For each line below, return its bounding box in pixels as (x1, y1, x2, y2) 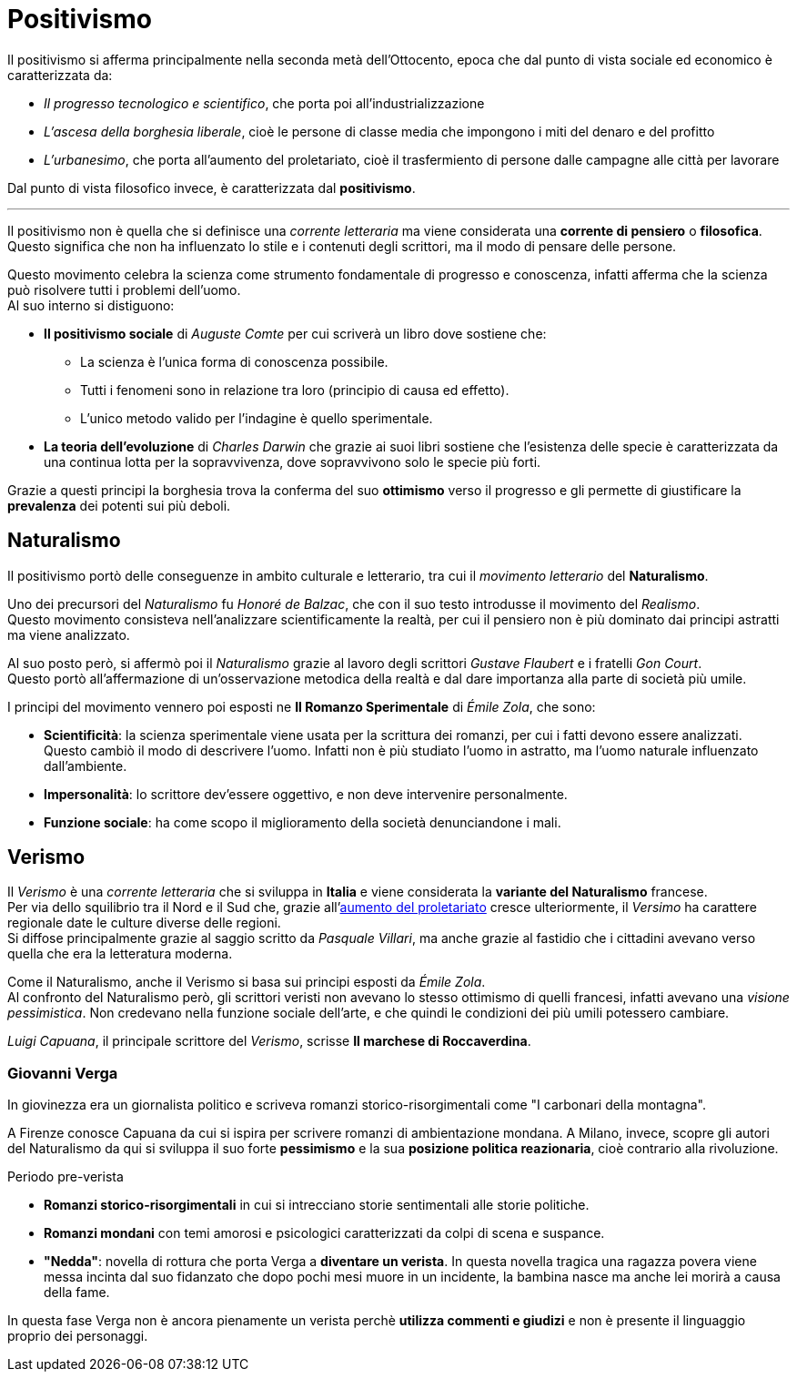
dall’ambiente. (44, 757, 127, 774)
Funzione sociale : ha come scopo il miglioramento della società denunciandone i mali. (44, 814, 561, 830)
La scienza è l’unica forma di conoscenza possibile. (80, 353, 388, 370)
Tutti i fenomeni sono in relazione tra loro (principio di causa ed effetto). (80, 381, 509, 398)
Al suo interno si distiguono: (7, 297, 175, 313)
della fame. (44, 1284, 110, 1301)
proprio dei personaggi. (7, 1328, 148, 1344)
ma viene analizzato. (7, 626, 130, 643)
